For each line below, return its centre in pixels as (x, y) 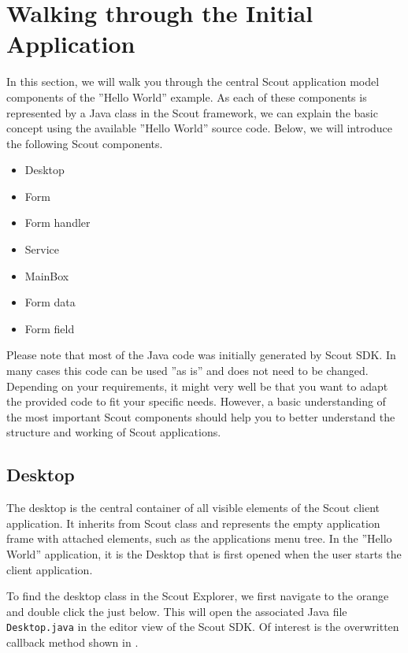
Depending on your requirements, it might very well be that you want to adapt (197, 386)
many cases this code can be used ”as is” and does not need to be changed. (187, 371)
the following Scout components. (85, 143)
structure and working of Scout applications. (114, 432)
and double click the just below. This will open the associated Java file (177, 611)
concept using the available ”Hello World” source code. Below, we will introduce (200, 128)
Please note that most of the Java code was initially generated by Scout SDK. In (201, 355)
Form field (50, 328)
